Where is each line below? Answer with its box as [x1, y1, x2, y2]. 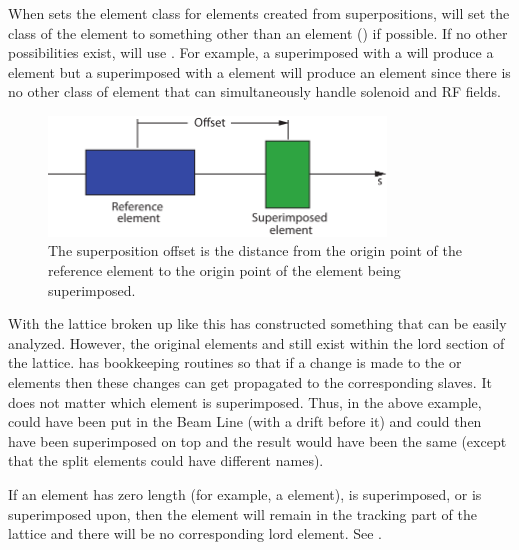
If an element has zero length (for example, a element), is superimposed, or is [8, 483, 482, 504]
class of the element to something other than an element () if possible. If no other [8, 22, 508, 43]
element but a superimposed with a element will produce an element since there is [8, 61, 511, 82]
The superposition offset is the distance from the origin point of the [48, 240, 462, 261]
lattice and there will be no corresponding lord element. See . [8, 523, 382, 544]
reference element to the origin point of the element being [48, 260, 401, 280]
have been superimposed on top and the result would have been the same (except [8, 430, 507, 451]
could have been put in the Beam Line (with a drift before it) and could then [8, 411, 482, 432]
